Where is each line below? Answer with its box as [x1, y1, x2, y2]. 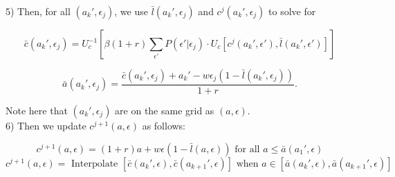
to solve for [268, 4, 316, 18]
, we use [114, 4, 148, 18]
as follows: [142, 118, 186, 133]
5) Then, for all [6, 4, 71, 18]
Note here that [6, 103, 68, 118]
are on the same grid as [115, 103, 214, 118]
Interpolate [71, 158, 118, 169]
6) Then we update [6, 118, 86, 133]
